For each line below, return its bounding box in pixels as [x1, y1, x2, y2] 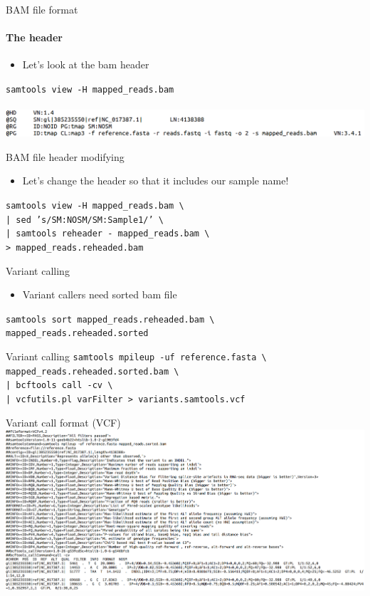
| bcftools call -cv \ [6, 380, 113, 391]
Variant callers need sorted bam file [22, 287, 177, 302]
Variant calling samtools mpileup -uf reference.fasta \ [6, 349, 267, 364]
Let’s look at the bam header [22, 57, 149, 72]
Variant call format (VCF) [6, 414, 121, 429]
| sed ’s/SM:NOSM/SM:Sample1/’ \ [6, 214, 164, 225]
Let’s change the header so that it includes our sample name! [22, 173, 289, 188]
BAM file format [6, 2, 78, 16]
